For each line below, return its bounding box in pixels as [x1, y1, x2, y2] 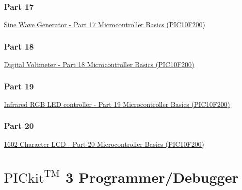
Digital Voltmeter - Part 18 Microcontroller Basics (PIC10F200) [4, 59, 194, 69]
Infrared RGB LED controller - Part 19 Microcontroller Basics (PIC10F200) [4, 99, 230, 109]
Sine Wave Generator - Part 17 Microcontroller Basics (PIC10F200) [4, 19, 206, 30]
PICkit [4, 172, 44, 186]
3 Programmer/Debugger [65, 167, 239, 187]
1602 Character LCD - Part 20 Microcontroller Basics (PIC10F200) [4, 138, 204, 149]
